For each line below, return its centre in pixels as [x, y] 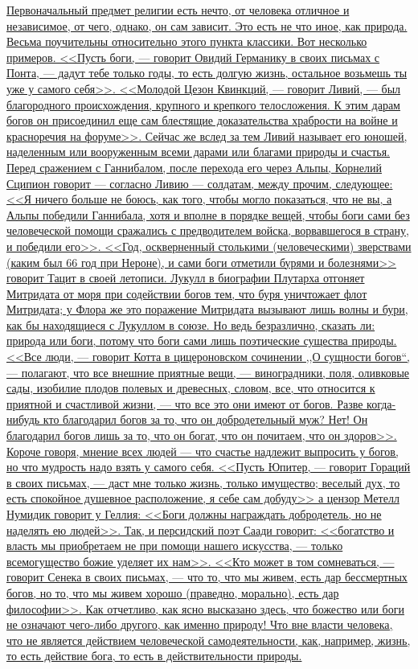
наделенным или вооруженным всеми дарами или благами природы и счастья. [198, 152]
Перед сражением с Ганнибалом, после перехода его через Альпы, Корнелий [194, 167]
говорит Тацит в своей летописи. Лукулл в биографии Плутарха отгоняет [186, 278]
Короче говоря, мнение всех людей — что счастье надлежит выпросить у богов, [203, 451]
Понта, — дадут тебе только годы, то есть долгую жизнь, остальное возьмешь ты [207, 73]
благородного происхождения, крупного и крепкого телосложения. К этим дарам [203, 104]
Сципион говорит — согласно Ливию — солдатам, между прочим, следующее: [200, 183]
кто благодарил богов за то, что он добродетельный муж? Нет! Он [205, 419]
